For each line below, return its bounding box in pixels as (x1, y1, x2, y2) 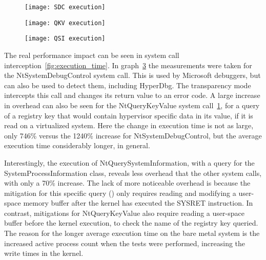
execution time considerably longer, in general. (4, 140, 150, 151)
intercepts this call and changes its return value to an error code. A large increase (4, 90, 260, 101)
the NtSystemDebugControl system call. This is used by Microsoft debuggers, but (4, 70, 261, 81)
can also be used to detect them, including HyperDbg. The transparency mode (4, 79, 251, 90)
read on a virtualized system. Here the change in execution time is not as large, (4, 120, 254, 131)
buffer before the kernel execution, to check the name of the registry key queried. (4, 217, 258, 228)
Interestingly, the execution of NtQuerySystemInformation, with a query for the (4, 157, 255, 168)
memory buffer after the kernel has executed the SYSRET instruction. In (23, 197, 253, 208)
